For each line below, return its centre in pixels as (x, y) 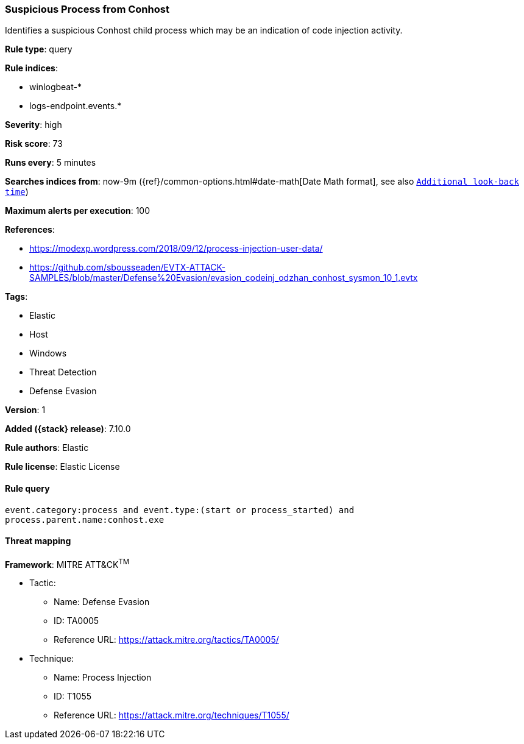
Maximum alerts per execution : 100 (78, 211)
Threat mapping (38, 541)
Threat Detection (63, 372)
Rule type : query (39, 49)
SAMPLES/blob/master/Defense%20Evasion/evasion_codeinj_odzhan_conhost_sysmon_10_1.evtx (224, 278)
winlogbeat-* (55, 87)
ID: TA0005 (76, 621)
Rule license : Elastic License (62, 467)
